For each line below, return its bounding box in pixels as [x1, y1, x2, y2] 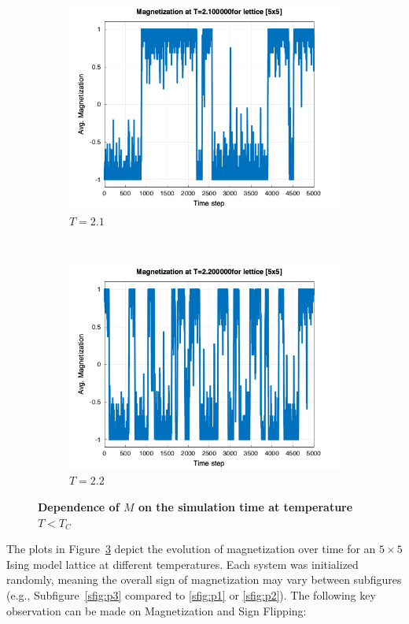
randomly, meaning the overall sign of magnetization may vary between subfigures [6, 571, 402, 588]
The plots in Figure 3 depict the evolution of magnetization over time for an [6, 540, 376, 557]
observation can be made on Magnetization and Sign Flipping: [6, 602, 307, 618]
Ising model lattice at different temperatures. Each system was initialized [6, 555, 359, 572]
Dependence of [38, 498, 120, 514]
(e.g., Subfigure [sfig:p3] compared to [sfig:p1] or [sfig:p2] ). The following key [6, 586, 376, 603]
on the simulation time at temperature [138, 498, 353, 514]
